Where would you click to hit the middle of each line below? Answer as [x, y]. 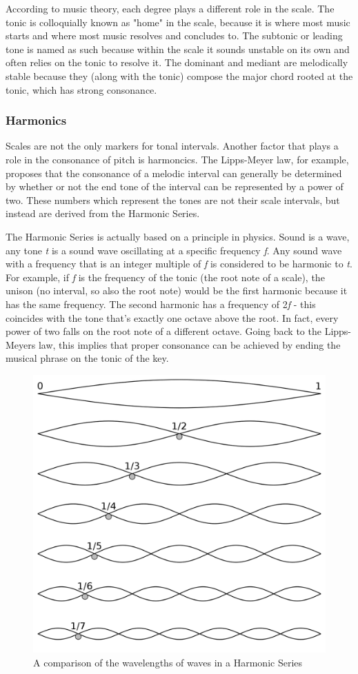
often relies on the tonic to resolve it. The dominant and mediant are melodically [177, 62]
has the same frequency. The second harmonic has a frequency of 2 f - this [161, 304]
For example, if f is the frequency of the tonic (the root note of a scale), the [165, 277]
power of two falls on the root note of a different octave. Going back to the [163, 331]
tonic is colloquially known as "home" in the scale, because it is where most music [178, 22]
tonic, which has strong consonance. [81, 89]
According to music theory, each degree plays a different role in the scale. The [170, 8]
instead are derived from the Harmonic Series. [103, 213]
